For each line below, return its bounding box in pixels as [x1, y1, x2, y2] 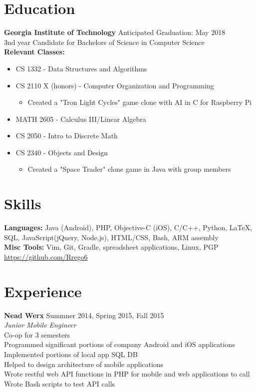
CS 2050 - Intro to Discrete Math [15, 130, 118, 141]
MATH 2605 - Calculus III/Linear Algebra [15, 113, 146, 124]
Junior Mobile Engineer [4, 320, 76, 330]
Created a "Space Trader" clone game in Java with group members [27, 164, 231, 174]
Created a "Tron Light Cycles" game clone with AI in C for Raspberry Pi [27, 97, 252, 107]
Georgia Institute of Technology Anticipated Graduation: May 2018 [4, 27, 226, 37]
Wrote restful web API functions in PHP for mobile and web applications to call [4, 369, 250, 379]
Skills [4, 193, 41, 214]
